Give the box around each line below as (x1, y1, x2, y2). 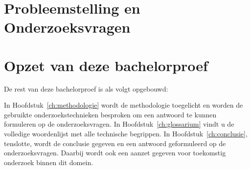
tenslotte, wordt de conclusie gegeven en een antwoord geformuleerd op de (4, 138, 226, 148)
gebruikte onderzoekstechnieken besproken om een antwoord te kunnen (4, 109, 217, 119)
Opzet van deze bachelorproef (4, 55, 208, 75)
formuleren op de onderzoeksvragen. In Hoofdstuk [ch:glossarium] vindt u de (4, 119, 234, 129)
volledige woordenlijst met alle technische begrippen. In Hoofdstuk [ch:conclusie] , (4, 129, 248, 139)
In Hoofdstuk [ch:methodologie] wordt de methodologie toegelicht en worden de (4, 100, 243, 110)
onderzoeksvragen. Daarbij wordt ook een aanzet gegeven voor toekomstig (4, 148, 226, 158)
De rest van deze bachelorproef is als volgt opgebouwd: (4, 83, 168, 94)
